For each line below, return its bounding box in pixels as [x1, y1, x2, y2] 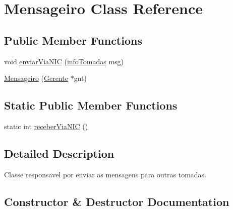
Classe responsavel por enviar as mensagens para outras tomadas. [4, 169, 207, 179]
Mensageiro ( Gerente [4, 73, 69, 83]
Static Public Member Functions [4, 97, 178, 113]
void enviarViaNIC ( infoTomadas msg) [4, 56, 124, 66]
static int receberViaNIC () [4, 121, 88, 131]
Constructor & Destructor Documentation [4, 193, 229, 209]
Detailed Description [4, 145, 114, 161]
